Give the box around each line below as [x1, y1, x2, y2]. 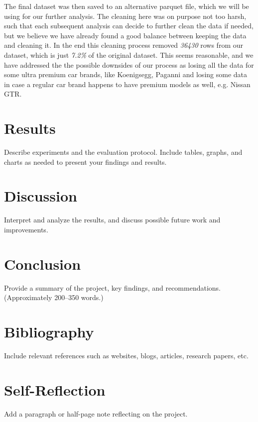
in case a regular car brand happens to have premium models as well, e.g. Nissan [4, 79, 251, 89]
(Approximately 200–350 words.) [4, 292, 104, 303]
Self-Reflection [4, 379, 106, 400]
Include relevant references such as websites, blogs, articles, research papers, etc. [4, 350, 249, 360]
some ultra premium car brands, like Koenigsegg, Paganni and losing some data [4, 69, 248, 80]
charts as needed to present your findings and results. [4, 156, 167, 167]
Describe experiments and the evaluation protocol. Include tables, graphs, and [4, 147, 243, 157]
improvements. [4, 224, 48, 234]
